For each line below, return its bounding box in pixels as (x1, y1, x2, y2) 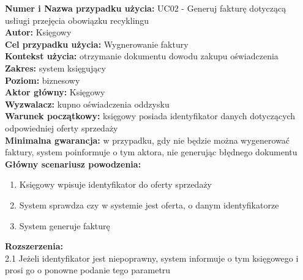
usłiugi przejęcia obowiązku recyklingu (5, 13, 149, 26)
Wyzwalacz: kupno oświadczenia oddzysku (5, 97, 170, 110)
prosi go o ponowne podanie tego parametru (5, 263, 171, 276)
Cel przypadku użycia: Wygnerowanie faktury (5, 37, 189, 50)
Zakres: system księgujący (5, 61, 106, 74)
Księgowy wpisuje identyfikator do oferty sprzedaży (19, 178, 212, 191)
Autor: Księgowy (5, 26, 72, 39)
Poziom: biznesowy (5, 73, 80, 86)
